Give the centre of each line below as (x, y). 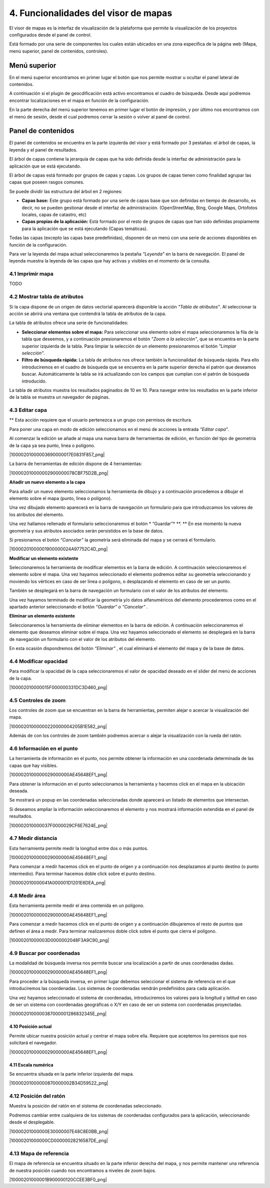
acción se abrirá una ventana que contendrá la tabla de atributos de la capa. (88, 314)
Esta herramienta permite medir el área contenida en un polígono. (77, 905)
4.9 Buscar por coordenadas (44, 953)
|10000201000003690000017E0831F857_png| (57, 454)
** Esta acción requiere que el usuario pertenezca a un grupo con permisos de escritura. (101, 420)
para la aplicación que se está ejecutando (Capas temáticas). (85, 228)
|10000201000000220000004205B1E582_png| (58, 726)
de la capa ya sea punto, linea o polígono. (52, 445)
